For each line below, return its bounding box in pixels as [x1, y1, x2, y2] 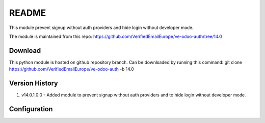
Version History [9, 79, 58, 88]
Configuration [9, 105, 53, 113]
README [9, 7, 46, 18]
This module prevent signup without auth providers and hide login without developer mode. [9, 25, 194, 31]
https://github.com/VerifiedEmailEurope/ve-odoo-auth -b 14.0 [9, 66, 134, 72]
